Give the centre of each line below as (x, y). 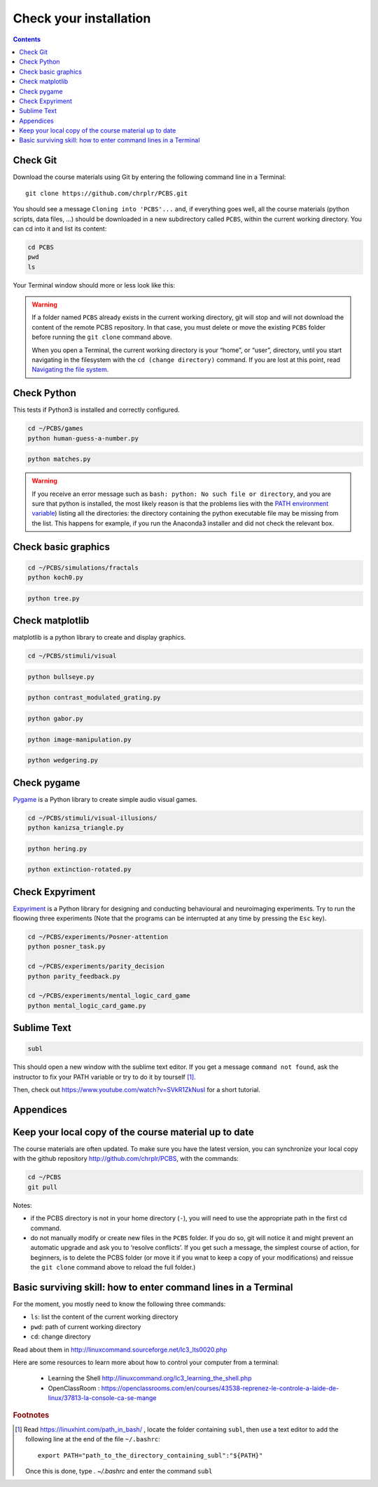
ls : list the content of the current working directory (104, 1317)
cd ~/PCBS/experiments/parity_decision (96, 967)
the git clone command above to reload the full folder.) (113, 1267)
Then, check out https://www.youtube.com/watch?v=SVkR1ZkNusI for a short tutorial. (136, 1090)
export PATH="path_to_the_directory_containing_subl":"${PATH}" (150, 1455)
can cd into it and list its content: (60, 229)
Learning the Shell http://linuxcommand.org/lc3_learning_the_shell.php (150, 1378)
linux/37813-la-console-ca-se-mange (102, 1398)
